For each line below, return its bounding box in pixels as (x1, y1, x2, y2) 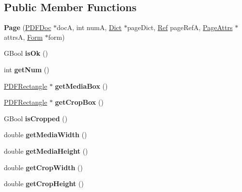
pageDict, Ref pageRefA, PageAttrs (127, 22, 233, 32)
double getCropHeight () (4, 178, 84, 189)
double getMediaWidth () (4, 129, 87, 140)
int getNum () (4, 64, 49, 74)
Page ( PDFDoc (4, 22, 51, 32)
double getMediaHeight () (4, 145, 88, 156)
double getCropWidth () (4, 162, 83, 172)
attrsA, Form (4, 32, 43, 42)
